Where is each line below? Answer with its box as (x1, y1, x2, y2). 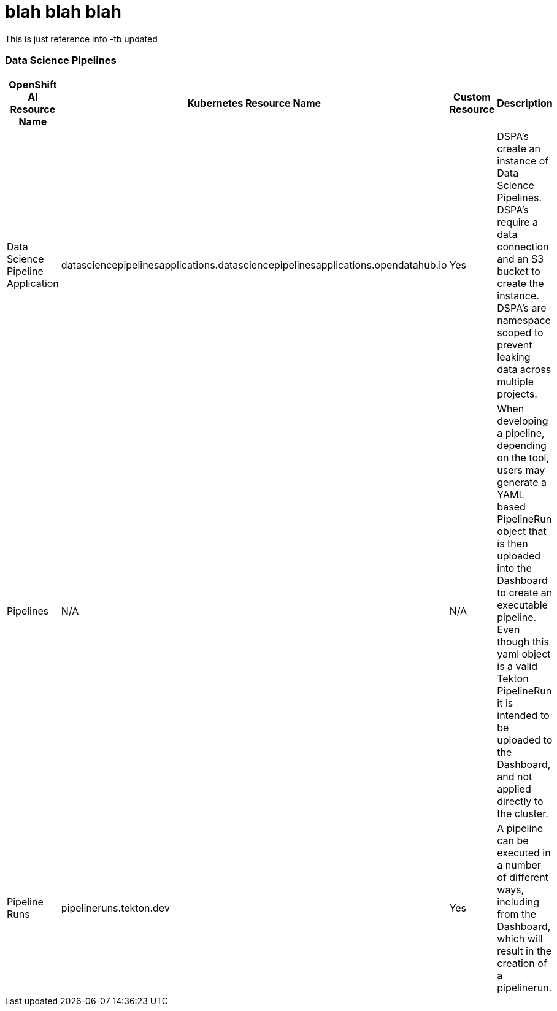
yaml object (497, 647, 551, 660)
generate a (497, 475, 547, 488)
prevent (497, 338, 532, 351)
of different (497, 871, 548, 883)
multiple (497, 375, 534, 388)
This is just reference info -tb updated (5, 33, 158, 44)
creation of (497, 956, 547, 969)
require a (497, 215, 539, 228)
